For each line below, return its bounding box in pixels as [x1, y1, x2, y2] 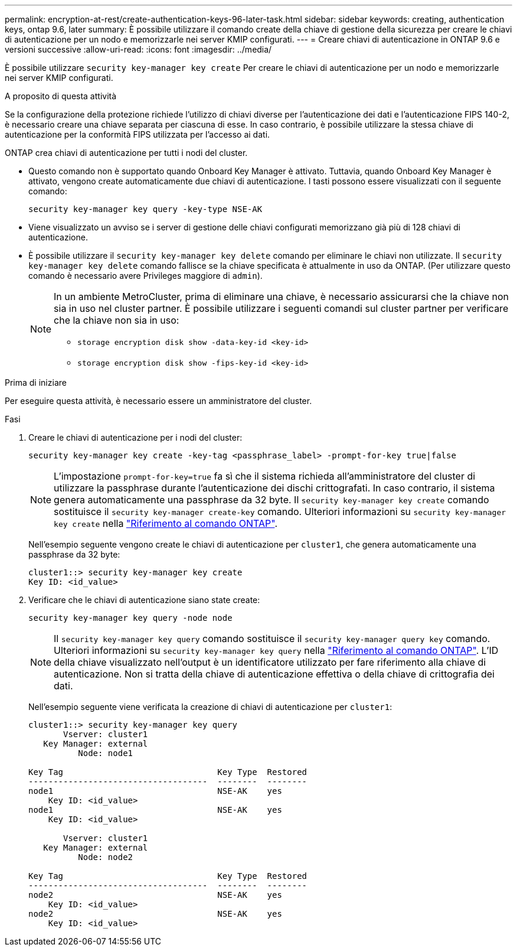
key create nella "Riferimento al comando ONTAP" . [54, 517, 277, 529]
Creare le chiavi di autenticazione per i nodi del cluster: [28, 432, 243, 442]
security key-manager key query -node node [28, 613, 233, 623]
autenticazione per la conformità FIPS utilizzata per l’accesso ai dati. [5, 129, 270, 139]
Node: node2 [78, 852, 133, 862]
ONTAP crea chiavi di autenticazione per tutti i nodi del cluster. [5, 148, 248, 158]
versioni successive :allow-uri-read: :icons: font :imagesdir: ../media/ [5, 44, 272, 54]
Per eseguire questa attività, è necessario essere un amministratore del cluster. [5, 396, 312, 406]
